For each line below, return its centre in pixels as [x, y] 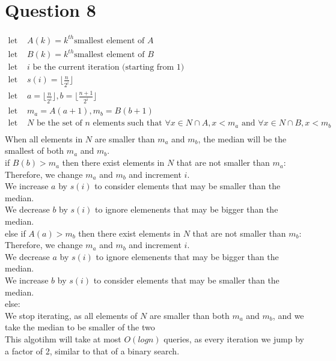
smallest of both [35, 150]
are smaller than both [189, 315]
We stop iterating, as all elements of [71, 315]
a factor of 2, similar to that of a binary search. [92, 350]
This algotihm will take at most [63, 338]
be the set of [59, 123]
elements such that [127, 123]
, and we [288, 315]
